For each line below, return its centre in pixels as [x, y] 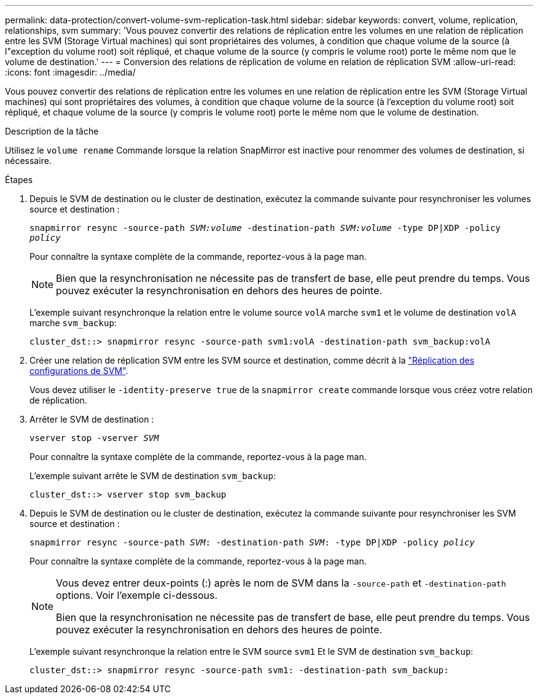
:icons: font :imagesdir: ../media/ [70, 72]
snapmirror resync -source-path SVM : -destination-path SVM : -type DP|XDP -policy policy [252, 542]
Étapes [19, 180]
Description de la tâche [52, 131]
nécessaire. [28, 161]
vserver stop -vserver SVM [94, 438]
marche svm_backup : [73, 323]
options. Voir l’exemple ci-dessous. [137, 595]
